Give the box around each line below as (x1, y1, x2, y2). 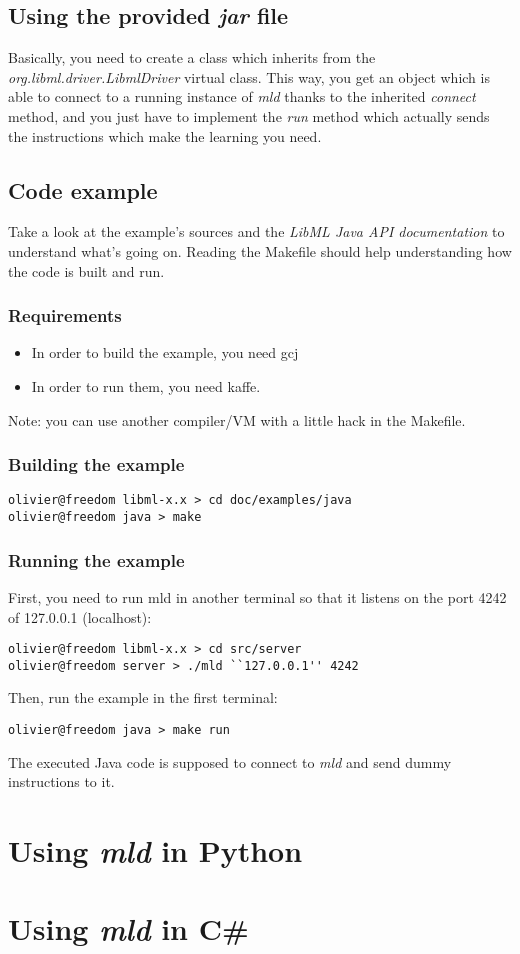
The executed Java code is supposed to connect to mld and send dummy (8, 751, 452, 772)
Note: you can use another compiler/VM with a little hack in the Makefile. (8, 409, 466, 430)
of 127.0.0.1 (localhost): (8, 606, 152, 627)
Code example (8, 174, 158, 205)
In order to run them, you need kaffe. (31, 375, 261, 396)
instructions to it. (8, 771, 115, 792)
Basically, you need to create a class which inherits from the (8, 47, 376, 68)
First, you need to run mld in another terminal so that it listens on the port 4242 (8, 586, 507, 607)
